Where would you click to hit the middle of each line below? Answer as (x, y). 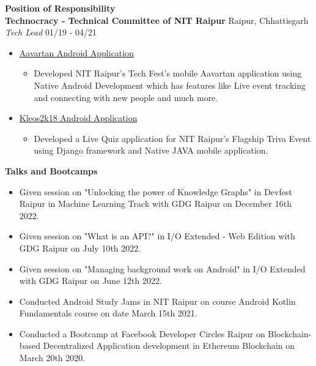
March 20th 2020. (52, 358)
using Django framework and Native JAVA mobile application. (151, 150)
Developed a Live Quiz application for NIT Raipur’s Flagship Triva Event (172, 138)
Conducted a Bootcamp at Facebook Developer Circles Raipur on (142, 333)
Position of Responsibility (60, 8)
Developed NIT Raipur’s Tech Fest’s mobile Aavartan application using (168, 73)
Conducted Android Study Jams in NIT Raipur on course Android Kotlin (157, 301)
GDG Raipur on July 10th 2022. (80, 248)
